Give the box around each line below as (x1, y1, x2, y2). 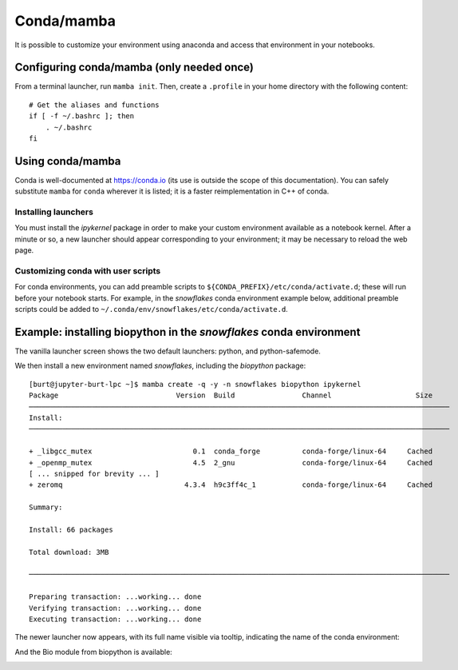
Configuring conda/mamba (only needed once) (14, 61, 255, 74)
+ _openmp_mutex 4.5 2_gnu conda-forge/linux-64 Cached (29, 458, 433, 467)
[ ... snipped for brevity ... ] (29, 469, 160, 478)
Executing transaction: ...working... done (29, 615, 202, 624)
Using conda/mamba (14, 154, 121, 168)
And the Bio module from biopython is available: (14, 647, 173, 656)
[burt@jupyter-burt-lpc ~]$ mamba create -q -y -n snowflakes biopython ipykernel (29, 380, 361, 389)
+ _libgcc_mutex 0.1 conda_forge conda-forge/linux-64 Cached (29, 447, 433, 456)
